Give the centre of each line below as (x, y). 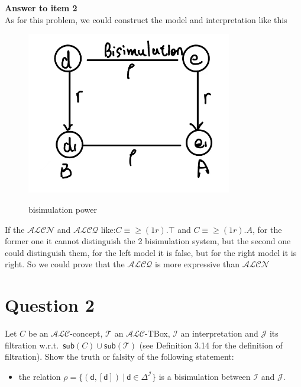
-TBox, (158, 333)
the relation (40, 376)
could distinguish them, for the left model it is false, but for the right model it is (151, 252)
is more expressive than (197, 264)
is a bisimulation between (205, 376)
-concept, (86, 333)
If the (15, 229)
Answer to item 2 (41, 8)
